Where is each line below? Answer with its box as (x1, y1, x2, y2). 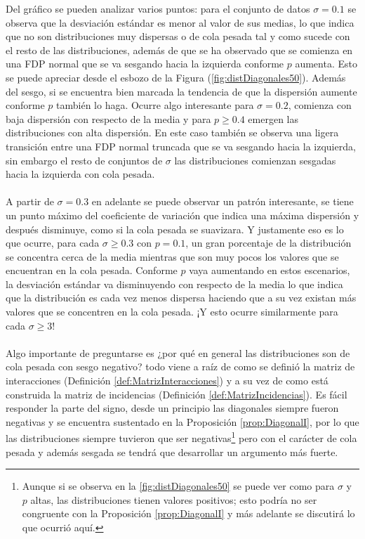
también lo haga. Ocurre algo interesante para (56, 98, 254, 112)
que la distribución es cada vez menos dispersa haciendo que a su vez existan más (6, 290, 357, 305)
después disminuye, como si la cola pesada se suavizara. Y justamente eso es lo (6, 221, 344, 236)
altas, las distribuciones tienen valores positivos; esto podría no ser (30, 492, 317, 507)
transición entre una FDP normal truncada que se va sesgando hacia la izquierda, (6, 138, 356, 153)
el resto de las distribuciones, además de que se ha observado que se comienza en (6, 42, 353, 57)
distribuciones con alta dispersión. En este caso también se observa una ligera (6, 125, 339, 140)
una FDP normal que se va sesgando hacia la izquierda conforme (6, 56, 284, 71)
